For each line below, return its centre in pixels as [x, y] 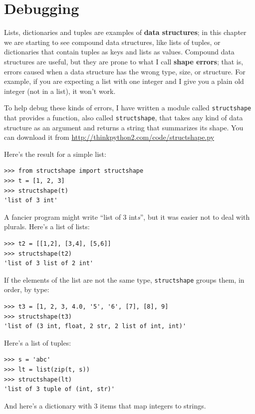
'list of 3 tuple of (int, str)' [59, 389]
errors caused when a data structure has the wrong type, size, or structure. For [125, 71]
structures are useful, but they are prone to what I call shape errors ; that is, [124, 61]
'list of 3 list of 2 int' [49, 263]
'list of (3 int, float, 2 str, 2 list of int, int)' [95, 326]
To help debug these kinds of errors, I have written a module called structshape [128, 108]
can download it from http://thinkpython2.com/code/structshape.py [109, 137]
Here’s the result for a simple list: [55, 154]
